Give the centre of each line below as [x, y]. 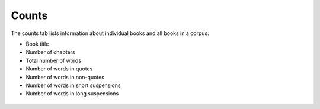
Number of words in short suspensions [73, 85]
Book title [37, 44]
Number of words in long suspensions [72, 94]
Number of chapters [50, 52]
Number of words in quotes [59, 69]
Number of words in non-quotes [65, 77]
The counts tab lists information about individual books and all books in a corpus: [110, 33]
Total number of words [54, 60]
